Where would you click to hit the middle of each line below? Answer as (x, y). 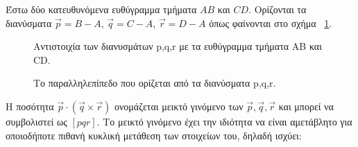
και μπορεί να (306, 106)
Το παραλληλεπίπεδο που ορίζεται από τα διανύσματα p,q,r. (155, 83)
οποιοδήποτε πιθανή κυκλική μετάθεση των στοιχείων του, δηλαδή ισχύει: (154, 135)
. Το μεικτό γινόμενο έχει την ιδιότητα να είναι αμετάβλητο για (224, 121)
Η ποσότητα (30, 106)
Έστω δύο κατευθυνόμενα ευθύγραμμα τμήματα (101, 9)
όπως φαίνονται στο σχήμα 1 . (271, 23)
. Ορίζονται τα (278, 9)
